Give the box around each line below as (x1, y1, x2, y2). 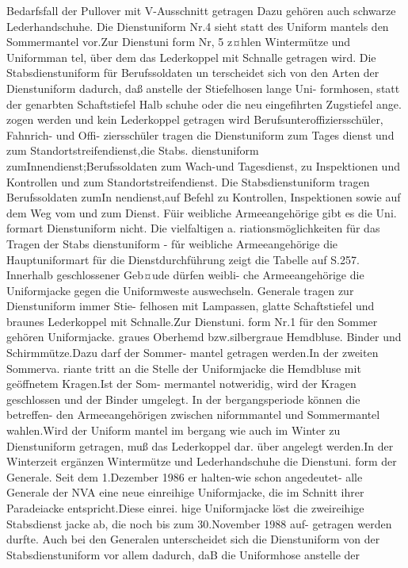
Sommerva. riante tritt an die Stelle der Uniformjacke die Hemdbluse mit (6, 359, 361, 376)
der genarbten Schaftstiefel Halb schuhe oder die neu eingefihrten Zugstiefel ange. (6, 95, 402, 112)
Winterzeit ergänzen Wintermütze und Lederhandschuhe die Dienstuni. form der (6, 453, 397, 470)
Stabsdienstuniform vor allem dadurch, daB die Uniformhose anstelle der (6, 546, 360, 562)
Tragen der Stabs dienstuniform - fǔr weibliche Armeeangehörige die (6, 235, 338, 251)
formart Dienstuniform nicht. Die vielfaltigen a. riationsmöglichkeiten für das (6, 220, 380, 236)
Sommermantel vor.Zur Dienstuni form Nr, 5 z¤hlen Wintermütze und (6, 33, 351, 50)
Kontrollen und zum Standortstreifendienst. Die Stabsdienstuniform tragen (6, 173, 370, 190)
